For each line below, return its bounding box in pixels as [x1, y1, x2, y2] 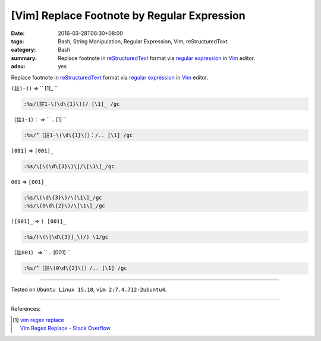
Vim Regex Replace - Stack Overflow [20, 324, 111, 332]
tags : [11, 37, 24, 45]
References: [11, 305, 41, 312]
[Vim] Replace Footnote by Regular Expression [11, 9, 246, 22]
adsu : [11, 63, 26, 70]
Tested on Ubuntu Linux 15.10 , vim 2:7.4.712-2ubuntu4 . [11, 286, 167, 293]
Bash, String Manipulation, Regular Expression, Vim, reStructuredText [58, 37, 228, 45]
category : [11, 46, 36, 53]
